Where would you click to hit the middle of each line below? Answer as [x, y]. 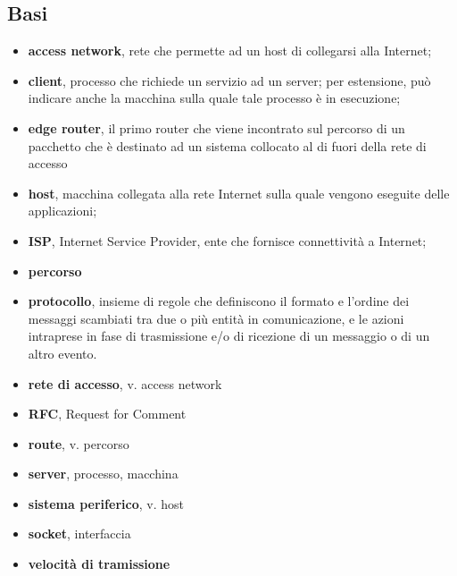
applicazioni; [62, 211]
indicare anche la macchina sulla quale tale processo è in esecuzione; [214, 98]
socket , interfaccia [79, 534]
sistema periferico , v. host [106, 503]
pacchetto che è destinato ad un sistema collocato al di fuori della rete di [227, 145]
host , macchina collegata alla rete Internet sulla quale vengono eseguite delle [239, 193]
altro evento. [62, 353]
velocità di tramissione [99, 564]
